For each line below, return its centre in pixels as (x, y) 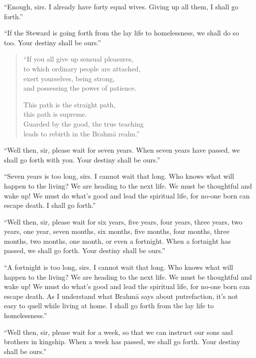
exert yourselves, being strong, (69, 78)
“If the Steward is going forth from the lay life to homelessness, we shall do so (122, 33)
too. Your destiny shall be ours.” (53, 42)
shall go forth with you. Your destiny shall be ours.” (82, 159)
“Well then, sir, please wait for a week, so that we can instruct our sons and (118, 332)
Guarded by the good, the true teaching (83, 123)
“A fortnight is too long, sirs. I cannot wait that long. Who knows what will (119, 267)
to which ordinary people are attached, (82, 68)
